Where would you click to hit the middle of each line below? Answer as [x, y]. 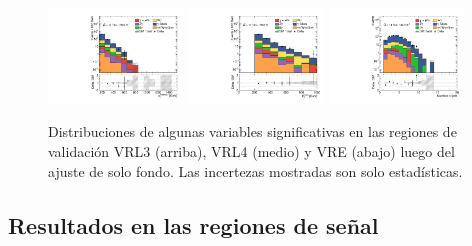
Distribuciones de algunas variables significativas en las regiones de [252, 131]
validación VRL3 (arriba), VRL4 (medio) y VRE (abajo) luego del [251, 151]
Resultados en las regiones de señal [193, 224]
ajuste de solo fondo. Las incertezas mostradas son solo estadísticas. [255, 170]
